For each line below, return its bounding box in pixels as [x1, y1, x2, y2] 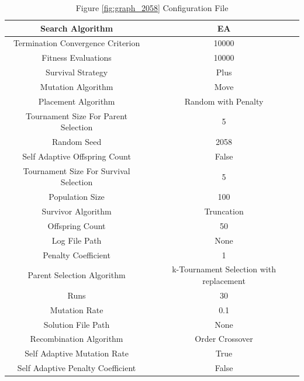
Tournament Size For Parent [26, 109, 128, 122]
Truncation [204, 205, 244, 217]
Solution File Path [43, 318, 110, 330]
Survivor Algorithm [42, 205, 112, 217]
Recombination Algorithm [30, 332, 123, 345]
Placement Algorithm [38, 95, 115, 107]
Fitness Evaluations [42, 51, 112, 64]
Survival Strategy [45, 66, 108, 78]
